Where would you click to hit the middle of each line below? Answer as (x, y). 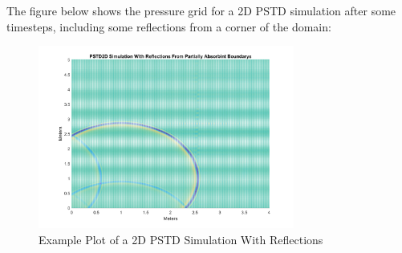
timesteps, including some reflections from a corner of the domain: (169, 26)
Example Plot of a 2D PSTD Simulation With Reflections (181, 239)
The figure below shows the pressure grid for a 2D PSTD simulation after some (201, 10)
